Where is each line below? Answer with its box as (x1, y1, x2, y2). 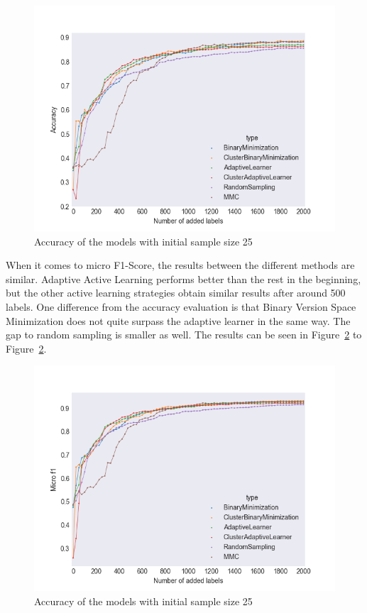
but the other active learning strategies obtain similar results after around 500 (6, 285, 346, 300)
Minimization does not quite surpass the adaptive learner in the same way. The (6, 313, 351, 328)
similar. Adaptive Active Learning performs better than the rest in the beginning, (6, 271, 361, 286)
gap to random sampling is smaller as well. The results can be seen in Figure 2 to (6, 327, 362, 342)
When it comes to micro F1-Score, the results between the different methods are (6, 258, 355, 272)
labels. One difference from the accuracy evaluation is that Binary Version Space (6, 299, 356, 314)
